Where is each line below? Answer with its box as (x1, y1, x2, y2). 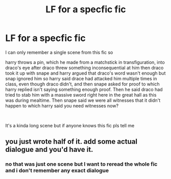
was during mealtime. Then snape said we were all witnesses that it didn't (5, 97, 161, 103)
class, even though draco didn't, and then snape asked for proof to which (5, 81, 160, 87)
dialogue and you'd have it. (5, 145, 93, 154)
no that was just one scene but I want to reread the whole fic (5, 161, 158, 168)
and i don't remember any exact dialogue (5, 167, 109, 174)
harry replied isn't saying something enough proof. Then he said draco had (5, 86, 163, 93)
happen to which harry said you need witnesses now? (5, 102, 119, 108)
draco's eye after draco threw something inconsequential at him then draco (5, 64, 164, 71)
